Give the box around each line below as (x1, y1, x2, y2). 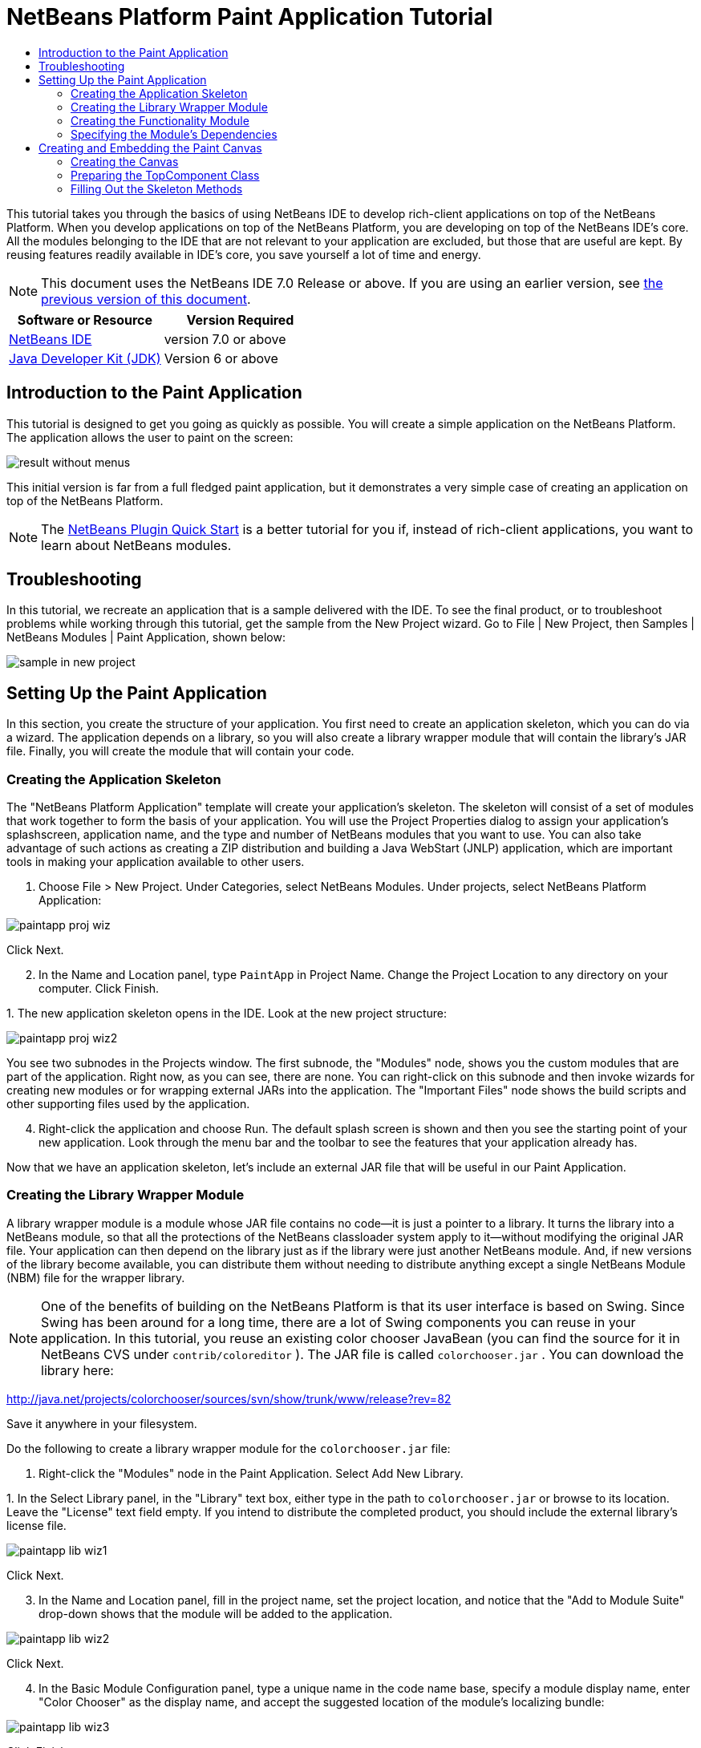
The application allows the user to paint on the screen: (6, 430, 294, 444)
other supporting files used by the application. (6, 1097, 250, 1111)
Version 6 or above (164, 350, 278, 366)
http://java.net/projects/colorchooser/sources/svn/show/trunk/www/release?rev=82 (6, 1391, 452, 1406)
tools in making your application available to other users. (6, 855, 305, 869)
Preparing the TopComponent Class (71, 168, 260, 182)
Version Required (186, 311, 294, 328)
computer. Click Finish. (38, 981, 160, 996)
